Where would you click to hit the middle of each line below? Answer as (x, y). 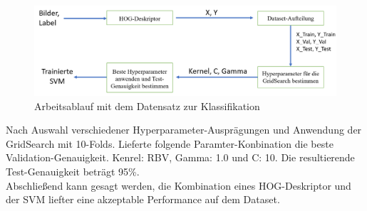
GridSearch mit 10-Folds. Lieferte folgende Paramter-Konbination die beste (170, 143)
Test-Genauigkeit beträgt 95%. (73, 172)
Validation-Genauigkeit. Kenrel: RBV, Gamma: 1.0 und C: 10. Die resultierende (180, 157)
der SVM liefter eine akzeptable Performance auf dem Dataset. (143, 199)
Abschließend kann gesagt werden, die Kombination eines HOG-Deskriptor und (179, 185)
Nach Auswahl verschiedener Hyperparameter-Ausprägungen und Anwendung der (184, 130)
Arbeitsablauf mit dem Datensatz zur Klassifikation (147, 105)
